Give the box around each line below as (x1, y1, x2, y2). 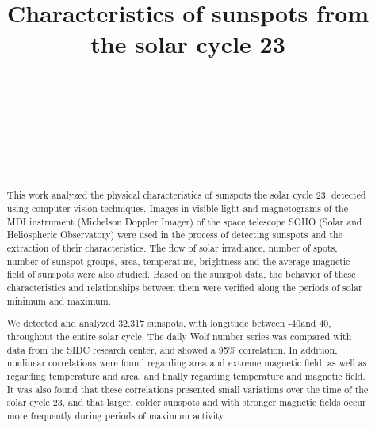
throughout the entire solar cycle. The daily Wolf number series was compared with (6, 329, 352, 343)
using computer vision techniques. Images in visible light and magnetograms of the (6, 202, 348, 215)
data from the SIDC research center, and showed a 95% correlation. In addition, (6, 343, 338, 356)
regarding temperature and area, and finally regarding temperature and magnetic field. (6, 369, 365, 382)
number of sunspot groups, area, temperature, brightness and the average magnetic (6, 254, 350, 267)
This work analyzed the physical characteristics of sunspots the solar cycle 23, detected (6, 188, 366, 202)
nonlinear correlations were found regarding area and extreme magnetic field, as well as (6, 356, 367, 369)
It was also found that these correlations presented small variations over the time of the (6, 382, 369, 396)
